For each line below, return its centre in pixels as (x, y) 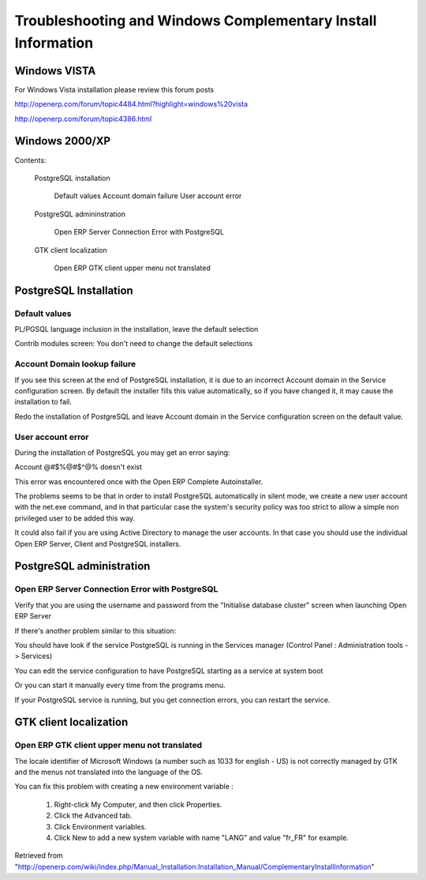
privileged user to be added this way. (75, 518)
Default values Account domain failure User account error (148, 196)
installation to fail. (43, 402)
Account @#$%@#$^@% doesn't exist (78, 467)
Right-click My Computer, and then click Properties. (138, 804)
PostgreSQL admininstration (80, 214)
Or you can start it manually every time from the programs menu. (120, 685)
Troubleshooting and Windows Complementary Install (196, 21)
